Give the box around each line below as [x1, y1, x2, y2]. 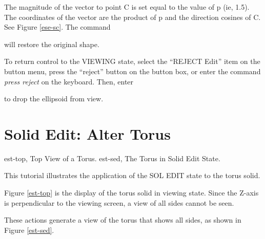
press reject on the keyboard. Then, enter [4, 76, 134, 86]
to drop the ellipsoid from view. [4, 93, 104, 104]
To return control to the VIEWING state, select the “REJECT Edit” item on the [4, 56, 260, 67]
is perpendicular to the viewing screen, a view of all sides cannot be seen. [4, 197, 234, 208]
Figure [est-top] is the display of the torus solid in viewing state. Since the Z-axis [4, 187, 259, 198]
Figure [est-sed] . [4, 224, 54, 235]
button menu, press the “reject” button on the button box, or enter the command [4, 66, 261, 76]
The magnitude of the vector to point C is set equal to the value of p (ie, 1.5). [4, 2, 250, 12]
